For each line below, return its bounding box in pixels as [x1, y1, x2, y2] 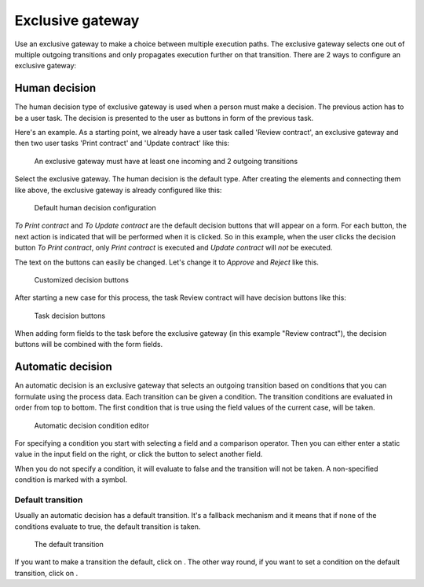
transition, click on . [14, 568, 79, 578]
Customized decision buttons [34, 275, 130, 284]
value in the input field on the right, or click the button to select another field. [14, 450, 263, 459]
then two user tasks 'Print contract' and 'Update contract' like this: [14, 138, 230, 148]
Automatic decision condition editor [34, 421, 149, 430]
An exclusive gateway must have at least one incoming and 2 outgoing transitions [34, 156, 298, 166]
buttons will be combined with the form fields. [14, 340, 163, 349]
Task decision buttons [34, 311, 106, 320]
